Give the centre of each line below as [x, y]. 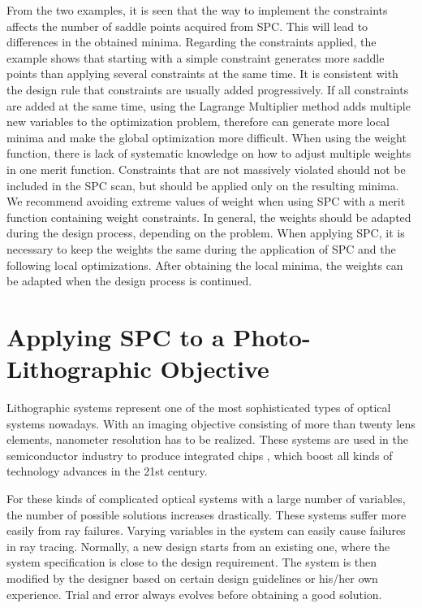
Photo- [272, 336]
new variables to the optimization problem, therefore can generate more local [198, 122]
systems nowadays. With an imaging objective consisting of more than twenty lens [211, 423]
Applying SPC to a [116, 336]
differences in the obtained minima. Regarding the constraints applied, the [192, 42]
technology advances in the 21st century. [107, 471]
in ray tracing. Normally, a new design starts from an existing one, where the [198, 546]
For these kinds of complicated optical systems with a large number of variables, [206, 498]
